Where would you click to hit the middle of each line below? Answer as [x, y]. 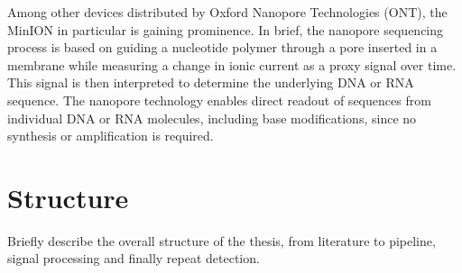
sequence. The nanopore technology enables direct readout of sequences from [219, 100]
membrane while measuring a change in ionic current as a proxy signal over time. [232, 64]
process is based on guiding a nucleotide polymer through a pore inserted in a [222, 47]
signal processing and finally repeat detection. [134, 258]
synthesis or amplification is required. [111, 136]
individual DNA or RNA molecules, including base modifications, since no [212, 118]
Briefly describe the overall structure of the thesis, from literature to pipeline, [222, 240]
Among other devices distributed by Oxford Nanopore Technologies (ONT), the [227, 12]
